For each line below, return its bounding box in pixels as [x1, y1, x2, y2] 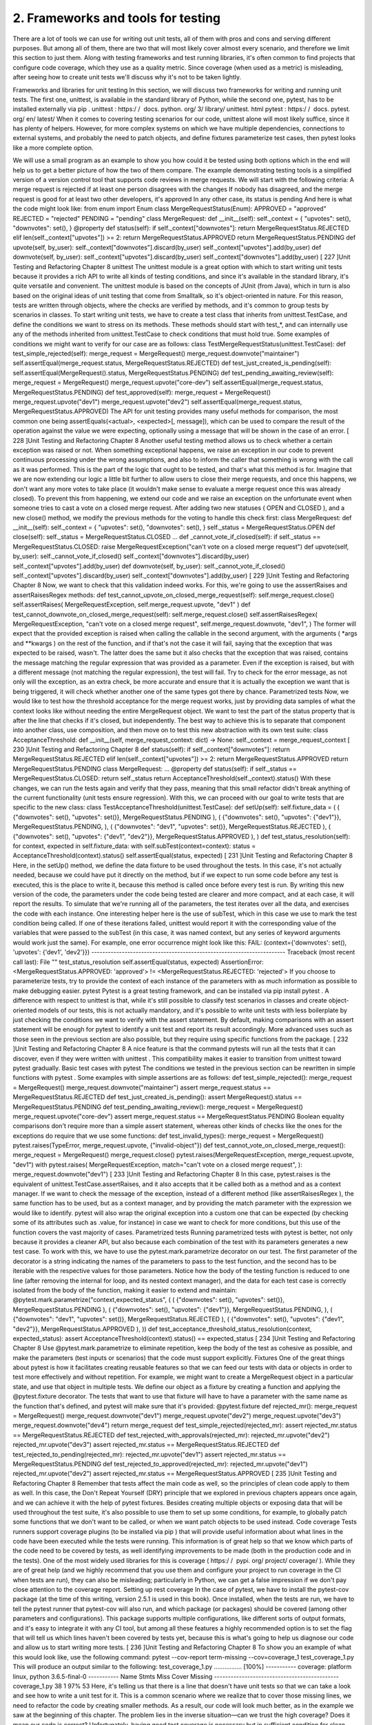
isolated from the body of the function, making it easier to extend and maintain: [12, 1285, 238, 1294]
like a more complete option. [12, 144, 94, 152]
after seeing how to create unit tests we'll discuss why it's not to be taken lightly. [12, 73, 241, 81]
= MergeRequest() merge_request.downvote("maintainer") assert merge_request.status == [12, 1083, 271, 1092]
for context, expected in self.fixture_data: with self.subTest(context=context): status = [12, 842, 256, 850]
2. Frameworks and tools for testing [12, 10, 221, 26]
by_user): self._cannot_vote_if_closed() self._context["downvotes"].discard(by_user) [12, 552, 249, 560]
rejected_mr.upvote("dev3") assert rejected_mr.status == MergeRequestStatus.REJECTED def [12, 1441, 280, 1449]
